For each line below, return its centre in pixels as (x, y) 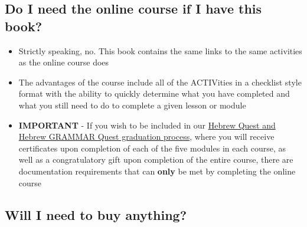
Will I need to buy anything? (96, 214)
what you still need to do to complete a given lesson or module (132, 105)
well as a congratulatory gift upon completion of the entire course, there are (156, 159)
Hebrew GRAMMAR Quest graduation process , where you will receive (146, 136)
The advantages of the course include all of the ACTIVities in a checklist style (160, 82)
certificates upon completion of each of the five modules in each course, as (152, 148)
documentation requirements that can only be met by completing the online (157, 171)
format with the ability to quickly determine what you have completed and (154, 93)
